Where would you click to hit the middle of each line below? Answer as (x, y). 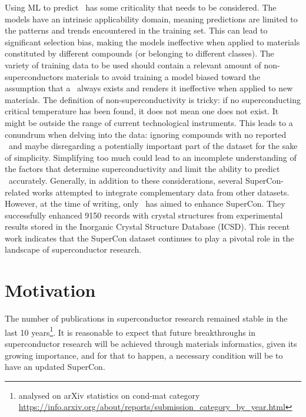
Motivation (50, 290)
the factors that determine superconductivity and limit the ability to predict (142, 169)
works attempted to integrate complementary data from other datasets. (161, 192)
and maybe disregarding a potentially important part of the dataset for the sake (153, 146)
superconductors (34, 76)
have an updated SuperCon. (55, 367)
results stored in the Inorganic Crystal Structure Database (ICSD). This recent (147, 226)
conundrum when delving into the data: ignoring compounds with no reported (146, 134)
